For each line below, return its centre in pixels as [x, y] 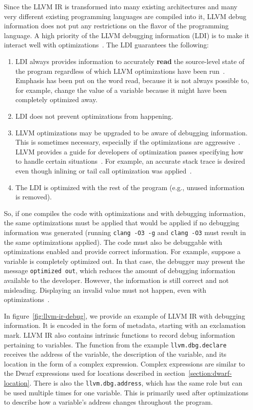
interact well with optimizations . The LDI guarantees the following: [107, 45]
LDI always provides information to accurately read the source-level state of [130, 61]
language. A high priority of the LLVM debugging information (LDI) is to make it [127, 35]
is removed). [34, 197]
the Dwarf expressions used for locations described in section [95, 373]
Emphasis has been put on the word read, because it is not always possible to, [132, 80]
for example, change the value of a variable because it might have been [121, 90]
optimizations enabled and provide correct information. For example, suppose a [122, 251]
